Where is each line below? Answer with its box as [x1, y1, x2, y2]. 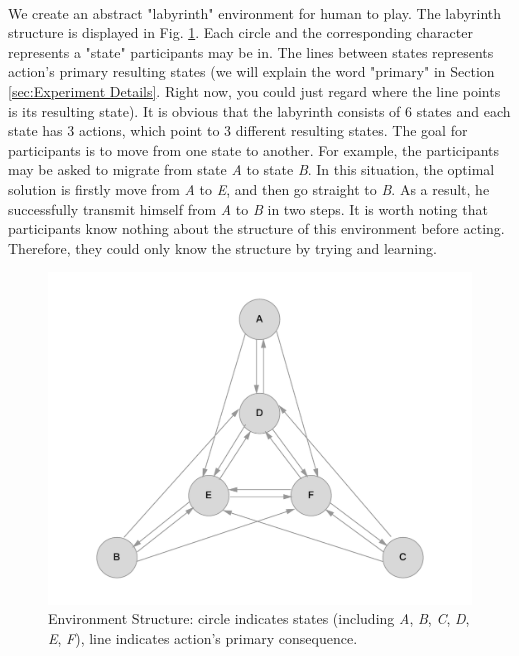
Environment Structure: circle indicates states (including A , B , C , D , [48, 608, 470, 629]
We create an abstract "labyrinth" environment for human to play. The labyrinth [8, 2, 502, 23]
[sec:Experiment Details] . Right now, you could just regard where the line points [8, 80, 501, 101]
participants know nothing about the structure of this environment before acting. [8, 218, 505, 239]
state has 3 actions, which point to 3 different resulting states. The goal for [8, 120, 468, 141]
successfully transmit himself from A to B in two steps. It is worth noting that [8, 198, 488, 219]
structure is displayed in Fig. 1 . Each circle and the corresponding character [8, 22, 473, 43]
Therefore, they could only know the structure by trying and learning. [8, 237, 437, 258]
